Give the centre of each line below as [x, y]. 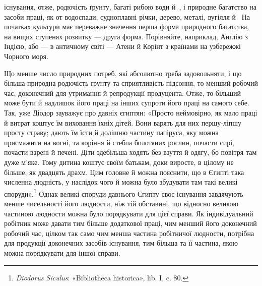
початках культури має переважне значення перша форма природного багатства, [126, 26]
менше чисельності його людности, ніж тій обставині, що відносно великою [121, 203]
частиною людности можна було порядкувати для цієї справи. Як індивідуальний [129, 213]
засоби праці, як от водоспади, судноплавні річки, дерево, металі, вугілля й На [127, 16]
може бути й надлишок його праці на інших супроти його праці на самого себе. [127, 103]
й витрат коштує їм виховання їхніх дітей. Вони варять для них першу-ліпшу [123, 122]
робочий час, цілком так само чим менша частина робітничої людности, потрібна [129, 233]
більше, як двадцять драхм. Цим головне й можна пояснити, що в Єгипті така [124, 172]
